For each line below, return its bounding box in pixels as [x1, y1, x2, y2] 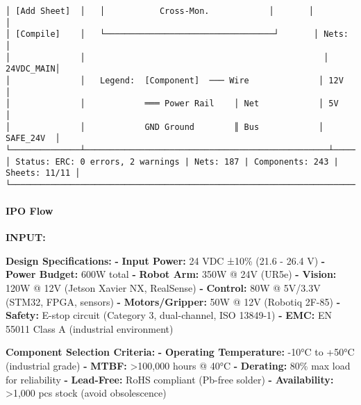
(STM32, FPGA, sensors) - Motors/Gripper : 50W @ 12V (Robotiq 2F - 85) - [6, 294, 341, 308]
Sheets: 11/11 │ [6, 168, 81, 179]
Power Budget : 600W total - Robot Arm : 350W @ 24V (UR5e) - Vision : [6, 267, 337, 281]
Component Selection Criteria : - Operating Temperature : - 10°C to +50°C [6, 345, 355, 359]
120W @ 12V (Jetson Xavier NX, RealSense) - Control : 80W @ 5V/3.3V [6, 281, 321, 295]
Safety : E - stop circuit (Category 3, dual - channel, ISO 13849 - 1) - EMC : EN [6, 308, 332, 322]
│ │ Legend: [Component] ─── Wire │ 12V [6, 75, 344, 85]
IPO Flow [6, 204, 53, 218]
